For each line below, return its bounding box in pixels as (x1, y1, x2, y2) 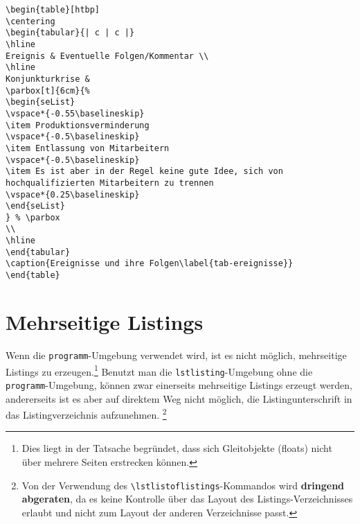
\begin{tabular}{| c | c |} (6, 28, 135, 38)
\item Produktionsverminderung (6, 120, 150, 130)
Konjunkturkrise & (6, 73, 90, 84)
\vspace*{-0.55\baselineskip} (6, 108, 145, 119)
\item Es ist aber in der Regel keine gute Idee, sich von (6, 166, 283, 177)
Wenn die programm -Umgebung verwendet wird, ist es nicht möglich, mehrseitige (6, 347, 347, 362)
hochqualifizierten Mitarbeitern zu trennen (6, 177, 214, 188)
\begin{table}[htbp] (6, 5, 100, 15)
